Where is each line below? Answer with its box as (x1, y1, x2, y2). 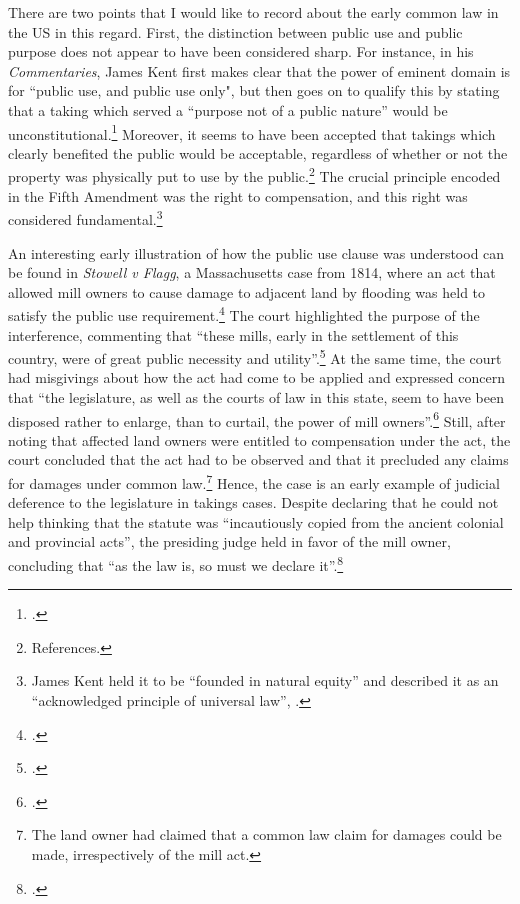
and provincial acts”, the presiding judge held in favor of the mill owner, (8, 531, 451, 552)
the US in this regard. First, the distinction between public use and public (8, 21, 463, 42)
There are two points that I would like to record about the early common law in (8, 2, 499, 22)
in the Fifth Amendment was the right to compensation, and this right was (8, 185, 468, 206)
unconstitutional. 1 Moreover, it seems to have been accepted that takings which (8, 120, 496, 144)
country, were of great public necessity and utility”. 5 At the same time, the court (8, 345, 502, 368)
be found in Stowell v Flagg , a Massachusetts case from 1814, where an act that (8, 262, 496, 283)
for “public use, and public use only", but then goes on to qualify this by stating (8, 80, 500, 101)
